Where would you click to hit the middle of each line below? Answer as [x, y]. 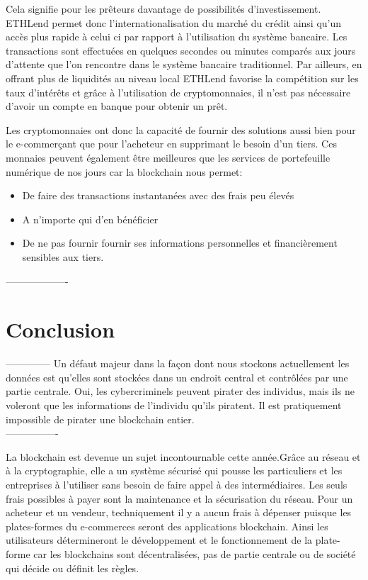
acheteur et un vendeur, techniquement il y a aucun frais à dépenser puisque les [179, 512]
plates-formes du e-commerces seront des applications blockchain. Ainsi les [167, 526]
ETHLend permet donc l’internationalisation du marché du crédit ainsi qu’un [174, 22]
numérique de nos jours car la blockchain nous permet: [124, 171]
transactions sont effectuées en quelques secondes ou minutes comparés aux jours [181, 50]
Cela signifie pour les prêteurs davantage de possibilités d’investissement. [163, 9]
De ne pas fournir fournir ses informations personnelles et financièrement [180, 243]
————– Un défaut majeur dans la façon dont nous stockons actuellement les [178, 363]
